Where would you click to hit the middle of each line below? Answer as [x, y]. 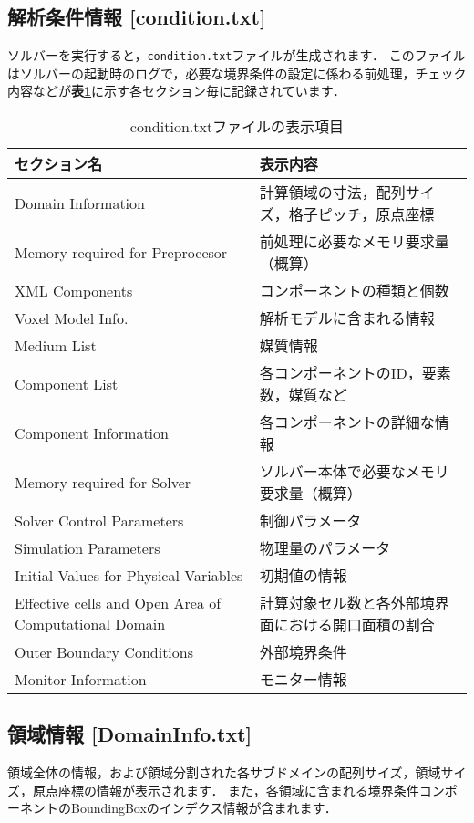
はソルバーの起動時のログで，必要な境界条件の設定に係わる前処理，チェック [237, 73]
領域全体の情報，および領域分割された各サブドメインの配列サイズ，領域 [224, 772]
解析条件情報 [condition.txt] [137, 17]
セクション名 [59, 164]
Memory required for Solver [103, 482]
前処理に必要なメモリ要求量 [354, 242]
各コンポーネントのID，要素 [355, 373]
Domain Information [80, 203]
